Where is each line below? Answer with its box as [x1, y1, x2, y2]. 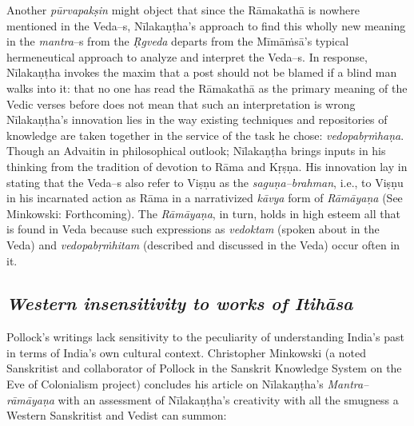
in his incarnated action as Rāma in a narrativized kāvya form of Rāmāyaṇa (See [6, 189, 403, 206]
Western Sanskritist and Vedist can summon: [6, 407, 227, 424]
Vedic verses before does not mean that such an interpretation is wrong [6, 95, 356, 112]
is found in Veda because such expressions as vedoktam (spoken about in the [6, 221, 380, 237]
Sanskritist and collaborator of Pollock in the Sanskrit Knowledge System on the [6, 360, 402, 376]
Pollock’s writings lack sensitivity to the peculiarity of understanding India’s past [6, 328, 404, 345]
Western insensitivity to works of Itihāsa [6, 291, 353, 316]
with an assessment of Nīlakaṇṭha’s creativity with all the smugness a [58, 391, 399, 408]
